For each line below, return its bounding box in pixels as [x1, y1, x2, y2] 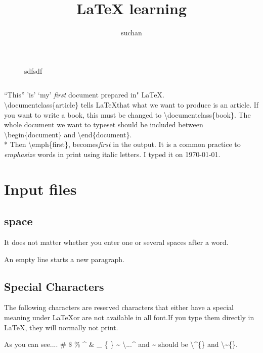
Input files [4, 178, 77, 199]
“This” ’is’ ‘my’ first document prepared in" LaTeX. [4, 89, 164, 100]
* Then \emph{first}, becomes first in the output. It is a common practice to [4, 139, 241, 149]
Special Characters [4, 278, 104, 294]
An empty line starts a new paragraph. [4, 254, 124, 264]
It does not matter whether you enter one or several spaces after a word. [4, 237, 229, 247]
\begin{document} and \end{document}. [4, 129, 132, 139]
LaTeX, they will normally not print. [4, 322, 118, 332]
